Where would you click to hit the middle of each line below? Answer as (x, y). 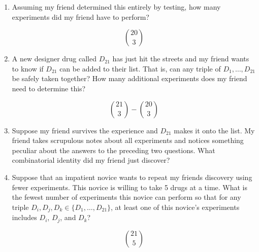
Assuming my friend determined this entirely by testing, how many (116, 7)
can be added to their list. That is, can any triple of (140, 68)
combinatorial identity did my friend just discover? (91, 160)
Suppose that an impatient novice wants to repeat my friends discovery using (132, 177)
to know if (28, 68)
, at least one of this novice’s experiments (175, 207)
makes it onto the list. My (214, 130)
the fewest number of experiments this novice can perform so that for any (126, 197)
